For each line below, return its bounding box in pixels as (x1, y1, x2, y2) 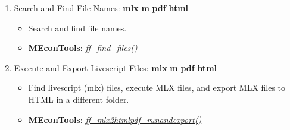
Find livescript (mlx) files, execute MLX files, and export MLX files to (28, 81, 286, 94)
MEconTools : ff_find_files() (28, 42, 138, 54)
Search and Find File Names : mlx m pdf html (14, 2, 189, 14)
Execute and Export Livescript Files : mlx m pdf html (14, 61, 217, 74)
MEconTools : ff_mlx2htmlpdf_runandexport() (28, 113, 202, 125)
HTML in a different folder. (28, 93, 129, 105)
